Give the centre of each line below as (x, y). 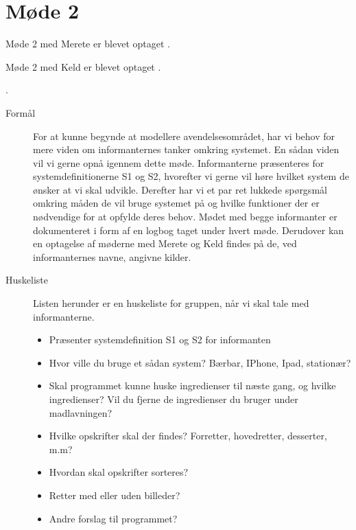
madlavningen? (81, 412)
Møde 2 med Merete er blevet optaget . (88, 44)
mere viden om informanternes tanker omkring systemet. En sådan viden (186, 149)
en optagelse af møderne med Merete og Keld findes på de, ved (165, 243)
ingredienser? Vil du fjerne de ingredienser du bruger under (174, 399)
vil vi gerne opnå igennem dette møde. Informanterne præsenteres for (179, 162)
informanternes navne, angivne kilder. (112, 256)
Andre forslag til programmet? (113, 518)
